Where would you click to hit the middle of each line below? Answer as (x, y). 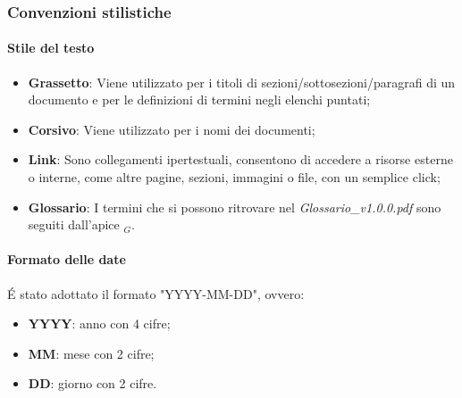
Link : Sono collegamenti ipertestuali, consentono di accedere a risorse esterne (240, 159)
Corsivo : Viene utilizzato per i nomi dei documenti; (172, 129)
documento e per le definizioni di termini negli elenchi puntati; (199, 99)
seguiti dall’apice (74, 224)
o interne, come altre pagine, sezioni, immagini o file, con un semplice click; (234, 177)
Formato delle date (67, 259)
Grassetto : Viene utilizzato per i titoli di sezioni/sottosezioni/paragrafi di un (242, 82)
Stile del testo (51, 48)
